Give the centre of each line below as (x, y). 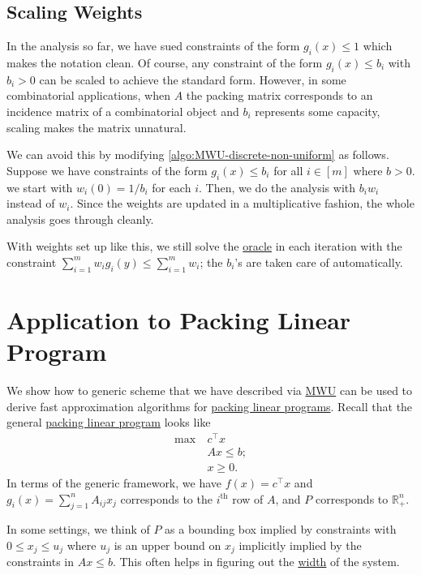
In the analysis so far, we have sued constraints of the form (153, 46)
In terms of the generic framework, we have (114, 483)
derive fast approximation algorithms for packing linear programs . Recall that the (210, 406)
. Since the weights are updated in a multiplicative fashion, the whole (242, 203)
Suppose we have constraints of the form (107, 170)
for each (172, 187)
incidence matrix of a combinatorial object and (123, 111)
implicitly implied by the (300, 545)
